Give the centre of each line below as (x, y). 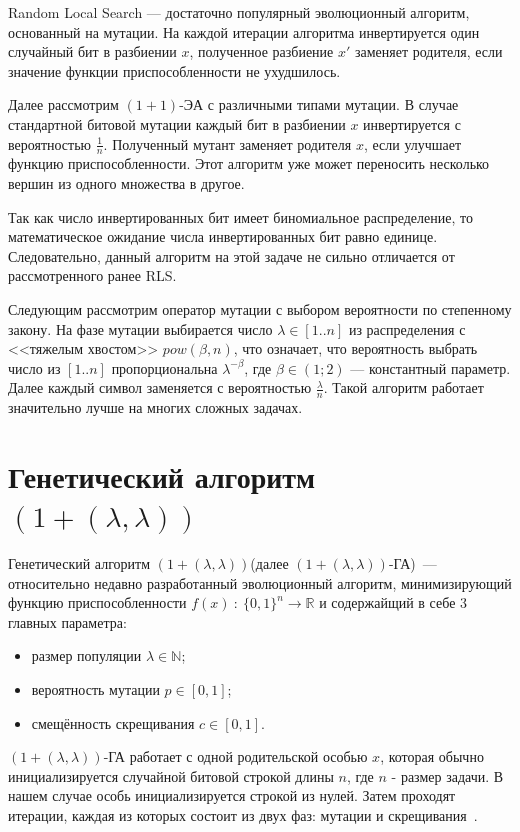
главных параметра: (67, 621)
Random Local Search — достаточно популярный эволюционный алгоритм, (239, 12)
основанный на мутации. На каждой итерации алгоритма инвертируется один (244, 31)
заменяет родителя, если (429, 51)
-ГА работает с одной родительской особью (235, 756)
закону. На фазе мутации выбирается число (140, 328)
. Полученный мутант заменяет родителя (227, 143)
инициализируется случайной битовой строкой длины (171, 775)
